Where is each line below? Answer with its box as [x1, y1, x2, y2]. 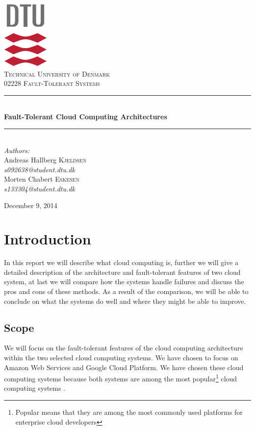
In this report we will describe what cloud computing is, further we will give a [4, 257, 238, 268]
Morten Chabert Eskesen [4, 174, 79, 184]
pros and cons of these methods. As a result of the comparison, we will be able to [4, 286, 249, 296]
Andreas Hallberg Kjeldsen [4, 155, 87, 165]
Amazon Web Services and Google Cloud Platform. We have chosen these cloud [4, 362, 244, 372]
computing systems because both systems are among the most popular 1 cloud [4, 372, 237, 383]
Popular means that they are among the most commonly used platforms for [15, 407, 243, 417]
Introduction [4, 229, 91, 249]
